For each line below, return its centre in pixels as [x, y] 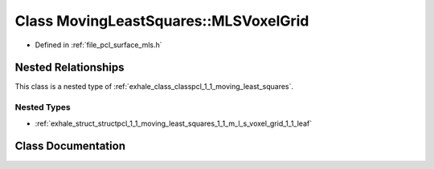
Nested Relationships [70, 68]
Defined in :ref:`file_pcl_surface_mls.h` [98, 45]
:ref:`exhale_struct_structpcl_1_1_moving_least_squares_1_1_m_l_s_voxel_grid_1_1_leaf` [174, 123]
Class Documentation [70, 146]
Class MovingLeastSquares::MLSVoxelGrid [162, 21]
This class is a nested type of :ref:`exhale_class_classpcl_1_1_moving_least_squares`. [154, 87]
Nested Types [43, 107]
